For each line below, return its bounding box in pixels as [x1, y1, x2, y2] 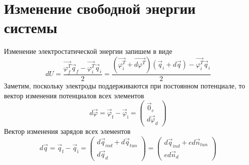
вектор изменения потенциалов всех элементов [4, 90, 144, 100]
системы [4, 17, 58, 38]
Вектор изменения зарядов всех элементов [4, 125, 131, 136]
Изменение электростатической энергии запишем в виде [4, 46, 173, 56]
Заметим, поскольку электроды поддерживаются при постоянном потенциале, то [4, 80, 245, 90]
